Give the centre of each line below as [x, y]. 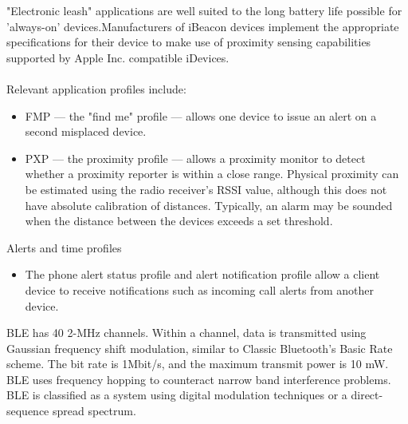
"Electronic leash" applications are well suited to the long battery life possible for [204, 10]
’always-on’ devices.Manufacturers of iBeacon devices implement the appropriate [203, 26]
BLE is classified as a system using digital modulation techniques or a [177, 395]
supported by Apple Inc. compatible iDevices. [118, 57]
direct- [367, 395]
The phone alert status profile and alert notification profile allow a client [202, 274]
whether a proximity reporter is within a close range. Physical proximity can [212, 174]
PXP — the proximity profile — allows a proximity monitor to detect [195, 158]
